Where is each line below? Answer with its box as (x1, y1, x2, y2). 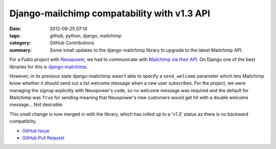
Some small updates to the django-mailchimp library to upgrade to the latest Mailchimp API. (50, 47, 243, 53)
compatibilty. (9, 118, 37, 124)
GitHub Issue (22, 127, 50, 134)
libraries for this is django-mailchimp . (9, 63, 88, 70)
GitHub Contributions (50, 40, 95, 46)
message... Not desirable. (9, 101, 64, 108)
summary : (9, 47, 32, 53)
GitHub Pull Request (22, 135, 65, 141)
